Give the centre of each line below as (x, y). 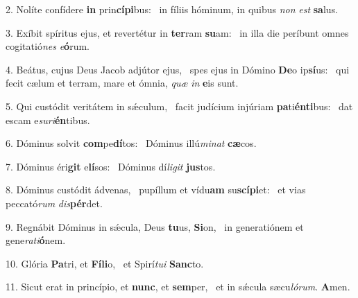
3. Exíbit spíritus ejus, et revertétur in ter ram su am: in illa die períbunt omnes (177, 32)
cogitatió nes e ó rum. (48, 46)
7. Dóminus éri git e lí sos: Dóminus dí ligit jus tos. (111, 166)
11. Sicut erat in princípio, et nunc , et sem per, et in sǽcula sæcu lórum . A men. (178, 287)
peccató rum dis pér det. (54, 203)
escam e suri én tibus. (48, 120)
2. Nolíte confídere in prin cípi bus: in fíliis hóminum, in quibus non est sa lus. (172, 9)
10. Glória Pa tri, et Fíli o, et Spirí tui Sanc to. (105, 263)
